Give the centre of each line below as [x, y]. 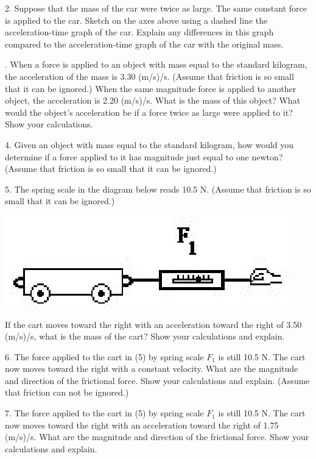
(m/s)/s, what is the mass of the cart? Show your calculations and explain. [145, 336]
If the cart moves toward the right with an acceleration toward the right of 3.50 [153, 324]
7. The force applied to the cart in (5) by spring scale [104, 413]
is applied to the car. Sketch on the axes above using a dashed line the [136, 20]
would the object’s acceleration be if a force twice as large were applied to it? [149, 112]
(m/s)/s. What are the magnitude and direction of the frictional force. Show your [157, 437]
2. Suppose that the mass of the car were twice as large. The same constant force [156, 8]
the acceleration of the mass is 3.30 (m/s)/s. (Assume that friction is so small [149, 76]
